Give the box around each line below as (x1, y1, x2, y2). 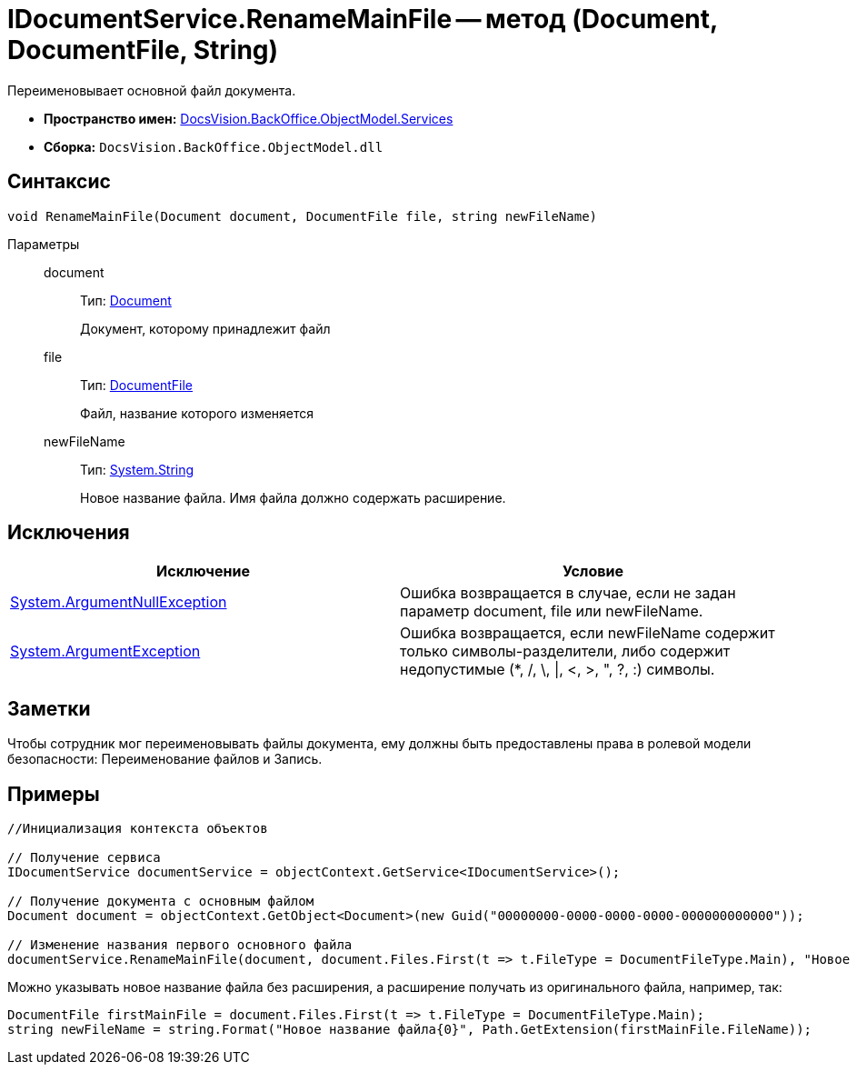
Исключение (156, 562, 250, 581)
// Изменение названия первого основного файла (7, 937, 353, 953)
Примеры (7, 782, 100, 806)
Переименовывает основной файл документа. (7, 82, 296, 98)
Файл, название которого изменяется (80, 405, 314, 421)
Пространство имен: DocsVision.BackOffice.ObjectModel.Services (44, 110, 453, 126)
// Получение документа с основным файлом (7, 894, 314, 909)
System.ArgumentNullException (10, 593, 227, 612)
